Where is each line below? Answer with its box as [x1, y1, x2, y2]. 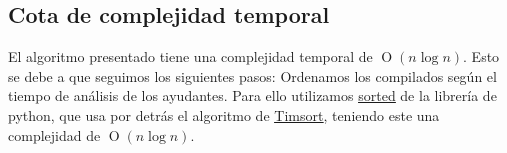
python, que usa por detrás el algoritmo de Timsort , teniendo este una [8, 104, 440, 125]
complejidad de [8, 124, 101, 145]
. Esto [463, 46, 500, 67]
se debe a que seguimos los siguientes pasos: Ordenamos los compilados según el [8, 65, 497, 86]
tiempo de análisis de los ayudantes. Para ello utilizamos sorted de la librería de [8, 85, 497, 106]
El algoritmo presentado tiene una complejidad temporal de [8, 46, 373, 67]
